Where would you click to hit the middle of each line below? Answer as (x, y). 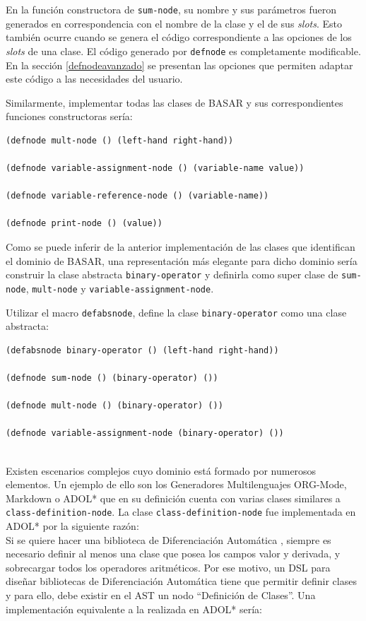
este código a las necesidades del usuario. (94, 79)
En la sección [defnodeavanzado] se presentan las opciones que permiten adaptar (179, 65)
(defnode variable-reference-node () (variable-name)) (137, 196)
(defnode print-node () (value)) (84, 224)
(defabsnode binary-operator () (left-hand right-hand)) (142, 350)
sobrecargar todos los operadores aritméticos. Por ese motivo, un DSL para (168, 567)
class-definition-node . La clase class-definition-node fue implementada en (181, 512)
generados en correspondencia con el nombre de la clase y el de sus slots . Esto (174, 23)
